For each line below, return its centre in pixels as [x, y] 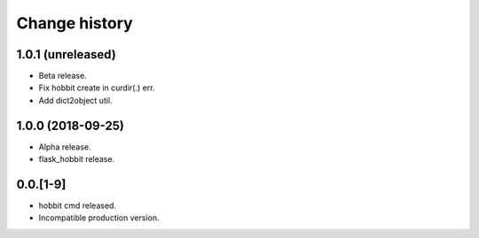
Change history [75, 23]
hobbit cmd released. [78, 206]
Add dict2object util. [75, 100]
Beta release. [63, 76]
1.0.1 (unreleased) [67, 54]
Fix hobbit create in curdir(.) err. [97, 88]
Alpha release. [65, 147]
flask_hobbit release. [77, 159]
